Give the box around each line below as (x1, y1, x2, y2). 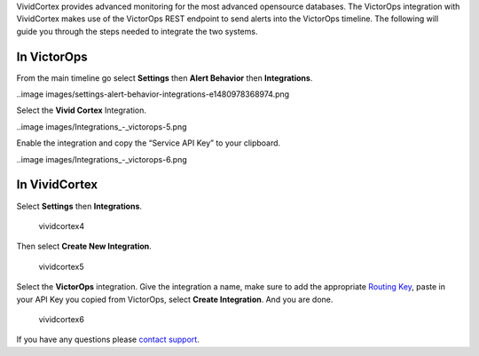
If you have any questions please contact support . (16, 334, 200, 345)
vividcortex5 (38, 261, 84, 272)
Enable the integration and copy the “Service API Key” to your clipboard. (16, 138, 281, 148)
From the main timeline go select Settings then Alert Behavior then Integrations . (16, 72, 313, 83)
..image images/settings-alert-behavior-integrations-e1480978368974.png (16, 89, 290, 99)
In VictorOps (16, 49, 88, 64)
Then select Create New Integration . (16, 241, 153, 252)
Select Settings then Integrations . (16, 201, 142, 211)
